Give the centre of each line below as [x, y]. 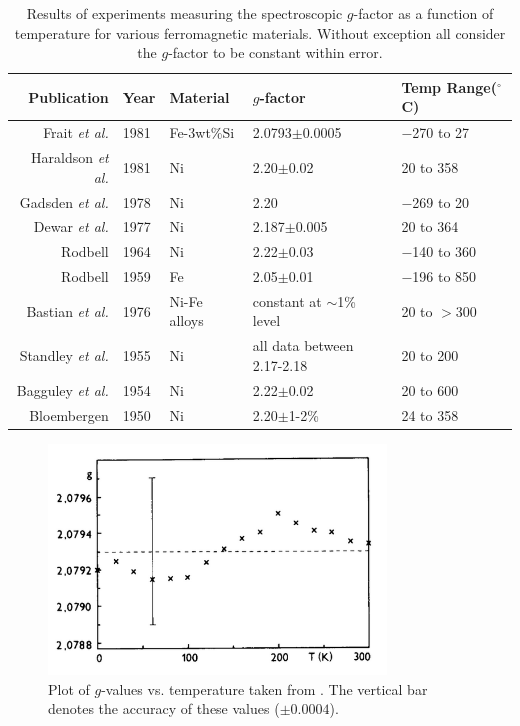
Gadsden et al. [64, 201]
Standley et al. [64, 355]
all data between [303, 345]
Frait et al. [76, 132]
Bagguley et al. [62, 389]
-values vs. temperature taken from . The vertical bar [264, 688]
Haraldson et [70, 157]
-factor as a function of [423, 13]
